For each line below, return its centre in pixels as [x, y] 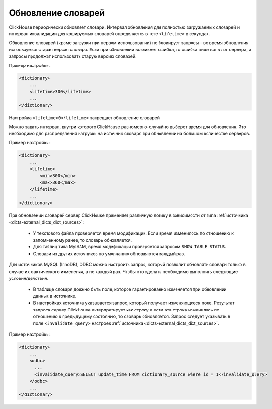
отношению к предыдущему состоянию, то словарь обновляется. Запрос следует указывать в [132, 316]
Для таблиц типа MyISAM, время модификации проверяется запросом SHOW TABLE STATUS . [130, 247]
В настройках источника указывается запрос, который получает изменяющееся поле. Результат [134, 303]
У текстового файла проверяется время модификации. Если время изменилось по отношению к [134, 233]
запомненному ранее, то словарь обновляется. [83, 240]
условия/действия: [29, 278]
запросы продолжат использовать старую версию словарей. [73, 56]
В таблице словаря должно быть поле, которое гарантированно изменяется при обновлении [130, 289]
